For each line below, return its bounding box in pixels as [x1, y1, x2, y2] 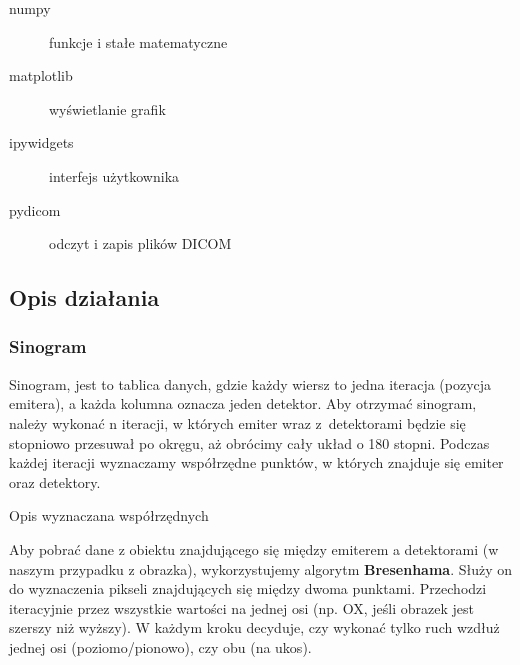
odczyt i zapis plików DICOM [49, 233, 232, 254]
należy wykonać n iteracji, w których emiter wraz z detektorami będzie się [9, 412, 466, 433]
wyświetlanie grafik [49, 98, 166, 119]
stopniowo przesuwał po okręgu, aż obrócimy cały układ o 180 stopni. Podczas [9, 432, 490, 453]
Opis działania [9, 282, 160, 313]
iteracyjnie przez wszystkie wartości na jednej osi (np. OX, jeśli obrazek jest [9, 597, 474, 618]
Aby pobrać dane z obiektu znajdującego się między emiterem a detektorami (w [9, 538, 499, 559]
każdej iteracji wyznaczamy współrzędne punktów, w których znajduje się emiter [9, 452, 504, 473]
